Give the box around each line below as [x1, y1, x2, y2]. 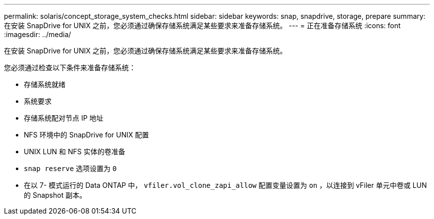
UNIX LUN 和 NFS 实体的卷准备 [24, 147, 125, 156]
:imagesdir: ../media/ [4, 30, 71, 39]
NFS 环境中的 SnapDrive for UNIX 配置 [24, 131, 149, 139]
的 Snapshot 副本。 [24, 191, 87, 199]
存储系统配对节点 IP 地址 [24, 114, 104, 122]
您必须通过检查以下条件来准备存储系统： [4, 63, 136, 72]
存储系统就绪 [24, 80, 65, 88]
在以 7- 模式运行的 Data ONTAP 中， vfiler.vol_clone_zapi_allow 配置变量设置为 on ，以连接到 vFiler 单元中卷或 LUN [24, 181, 427, 189]
